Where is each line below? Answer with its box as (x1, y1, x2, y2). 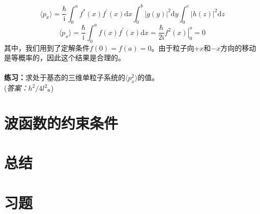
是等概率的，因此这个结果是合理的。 (4, 52, 125, 63)
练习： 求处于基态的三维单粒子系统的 (4, 72, 125, 83)
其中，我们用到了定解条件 (4, 42, 90, 53)
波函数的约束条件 (4, 112, 119, 133)
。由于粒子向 (151, 42, 194, 53)
